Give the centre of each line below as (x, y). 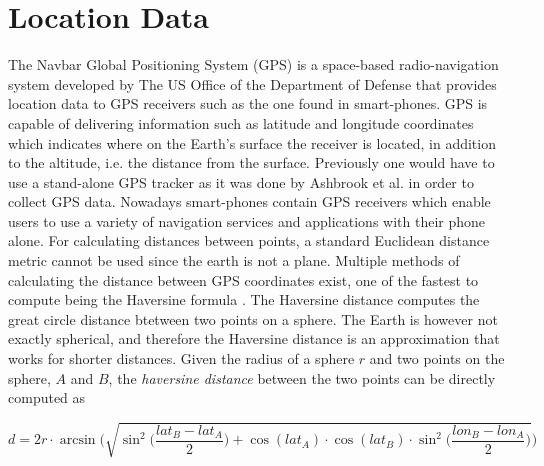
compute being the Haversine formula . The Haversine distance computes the (244, 299)
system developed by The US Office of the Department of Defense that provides (252, 83)
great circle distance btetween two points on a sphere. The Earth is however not (253, 318)
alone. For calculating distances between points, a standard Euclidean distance (249, 240)
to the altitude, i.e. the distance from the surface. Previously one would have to (251, 162)
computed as (47, 397)
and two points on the (437, 358)
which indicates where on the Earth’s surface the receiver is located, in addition (252, 142)
